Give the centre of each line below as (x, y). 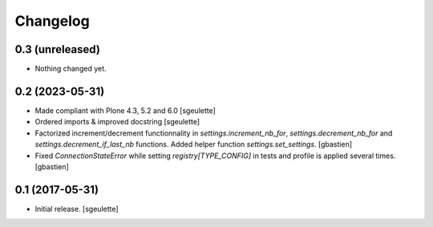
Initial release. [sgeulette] (77, 209)
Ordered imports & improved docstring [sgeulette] (117, 122)
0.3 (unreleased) (57, 49)
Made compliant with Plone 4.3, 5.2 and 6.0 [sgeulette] (125, 110)
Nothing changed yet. (71, 69)
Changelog (52, 21)
